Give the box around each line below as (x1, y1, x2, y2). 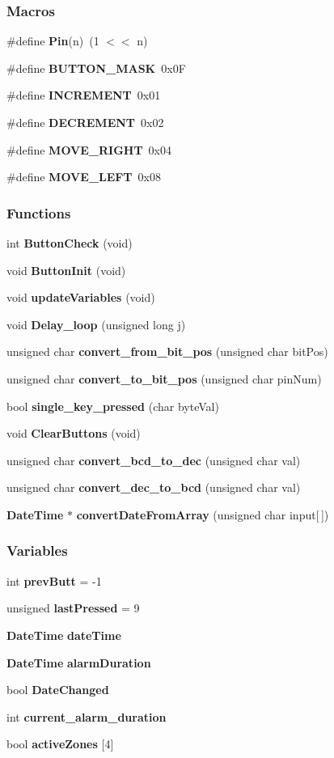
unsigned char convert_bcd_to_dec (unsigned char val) (6, 451, 301, 468)
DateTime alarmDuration (6, 654, 151, 671)
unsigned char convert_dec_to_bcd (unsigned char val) (6, 479, 301, 496)
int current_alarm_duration (6, 708, 167, 725)
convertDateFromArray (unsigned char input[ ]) (76, 506, 329, 523)
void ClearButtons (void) (6, 425, 141, 442)
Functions (6, 202, 71, 222)
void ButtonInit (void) (6, 261, 126, 278)
